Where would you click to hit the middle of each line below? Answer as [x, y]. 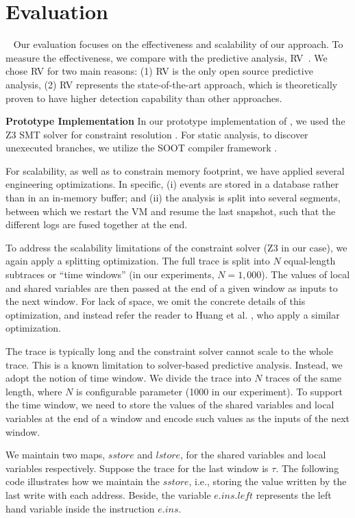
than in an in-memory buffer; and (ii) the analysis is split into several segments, [173, 198]
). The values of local [306, 274]
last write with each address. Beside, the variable [108, 494]
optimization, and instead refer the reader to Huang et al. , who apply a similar [173, 314]
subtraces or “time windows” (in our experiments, [110, 274]
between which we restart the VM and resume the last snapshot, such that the [171, 211]
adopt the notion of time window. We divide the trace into [128, 378]
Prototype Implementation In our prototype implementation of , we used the [175, 121]
